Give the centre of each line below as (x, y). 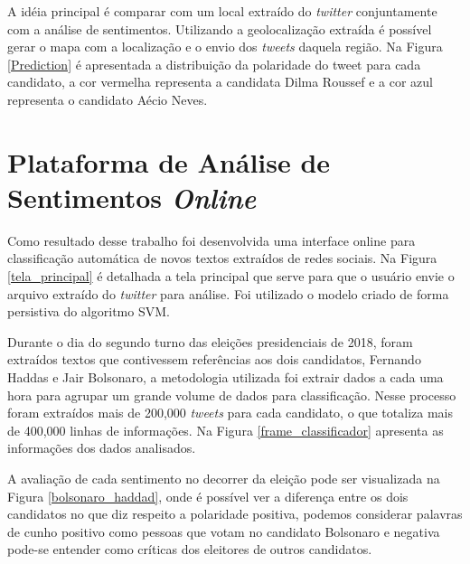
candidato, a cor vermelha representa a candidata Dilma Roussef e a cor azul (220, 82)
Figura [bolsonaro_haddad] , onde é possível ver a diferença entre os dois (208, 496)
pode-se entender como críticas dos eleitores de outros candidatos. (190, 549)
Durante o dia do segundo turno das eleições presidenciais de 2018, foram (210, 341)
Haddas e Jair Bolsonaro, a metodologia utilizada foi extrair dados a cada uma (226, 377)
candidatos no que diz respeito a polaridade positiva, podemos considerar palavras (235, 514)
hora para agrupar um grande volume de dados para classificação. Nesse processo (232, 395)
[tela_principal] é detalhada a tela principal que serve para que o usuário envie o (231, 276)
